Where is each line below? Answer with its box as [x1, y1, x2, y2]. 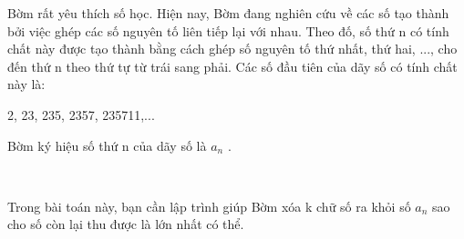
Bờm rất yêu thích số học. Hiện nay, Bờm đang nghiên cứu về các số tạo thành [7, 4, 449, 22]
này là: [7, 75, 46, 94]
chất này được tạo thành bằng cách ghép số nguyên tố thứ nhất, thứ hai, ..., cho [7, 39, 458, 58]
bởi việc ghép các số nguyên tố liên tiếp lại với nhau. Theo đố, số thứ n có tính [7, 21, 449, 40]
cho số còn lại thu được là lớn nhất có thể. [7, 214, 244, 234]
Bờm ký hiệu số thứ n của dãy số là [7, 135, 207, 154]
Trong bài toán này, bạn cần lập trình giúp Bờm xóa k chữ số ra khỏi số [7, 196, 411, 215]
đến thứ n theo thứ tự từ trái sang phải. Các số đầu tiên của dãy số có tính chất [7, 56, 458, 75]
